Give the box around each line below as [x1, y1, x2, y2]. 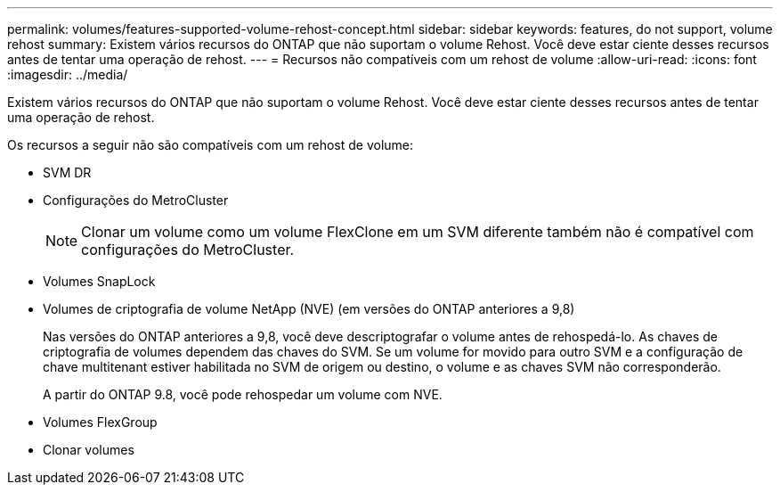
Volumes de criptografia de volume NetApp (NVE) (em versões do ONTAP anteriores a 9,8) [43, 301, 575, 316]
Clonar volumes [43, 442, 134, 457]
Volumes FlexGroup [43, 414, 158, 430]
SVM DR [43, 165, 92, 180]
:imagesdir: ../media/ [7, 67, 128, 82]
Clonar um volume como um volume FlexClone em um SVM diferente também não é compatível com [81, 223, 754, 241]
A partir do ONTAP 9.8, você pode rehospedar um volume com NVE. [43, 387, 443, 402]
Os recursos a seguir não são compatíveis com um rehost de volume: [7, 137, 414, 152]
